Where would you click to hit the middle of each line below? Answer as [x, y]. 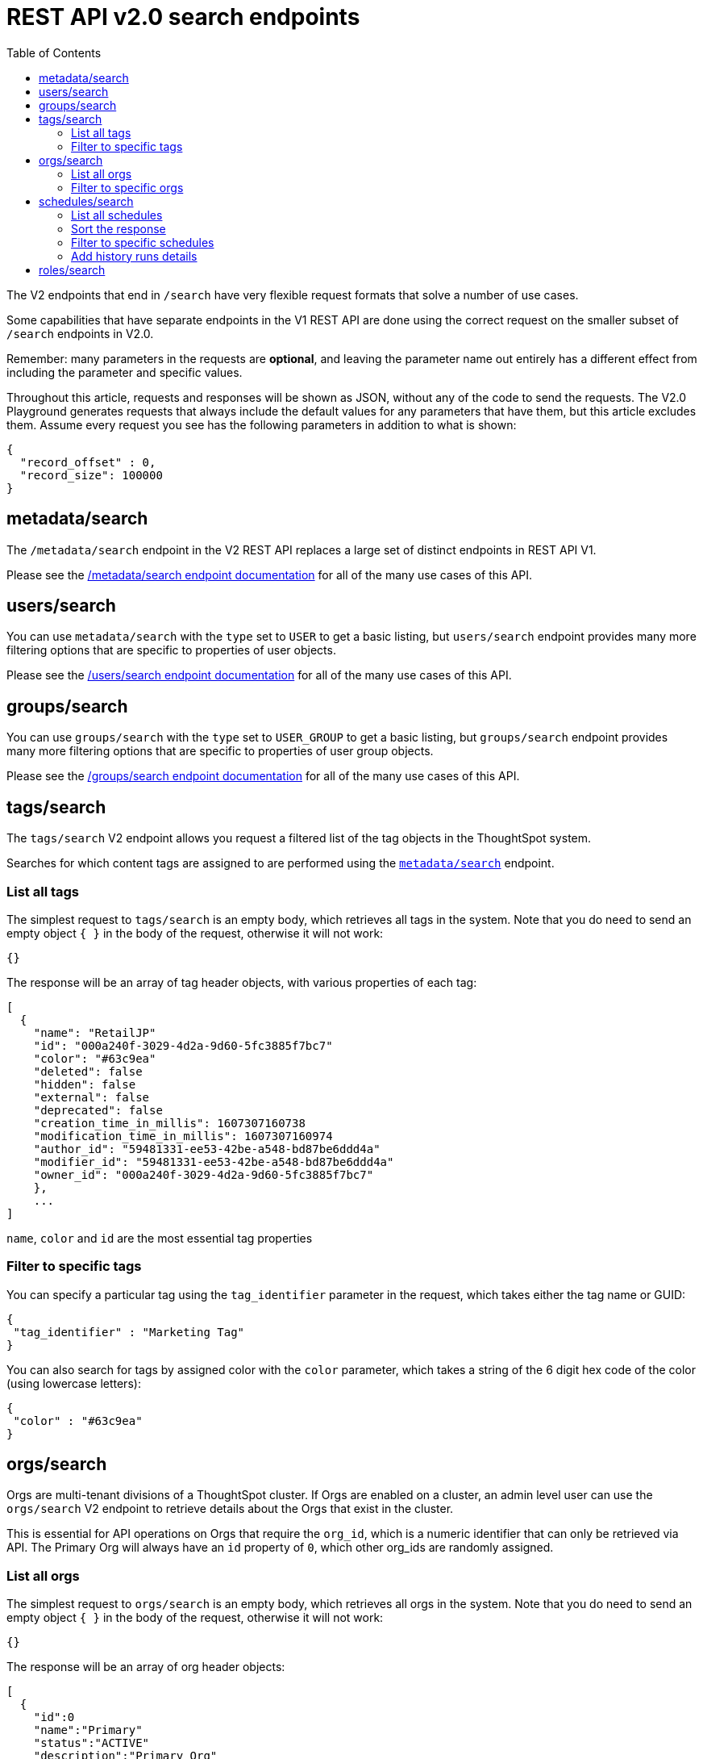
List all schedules [117, 215]
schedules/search [86, 201]
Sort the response [119, 228]
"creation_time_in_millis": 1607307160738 [169, 1123]
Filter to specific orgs [127, 187]
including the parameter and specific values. [125, 372]
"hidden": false [85, 1084]
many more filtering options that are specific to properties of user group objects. [220, 751]
